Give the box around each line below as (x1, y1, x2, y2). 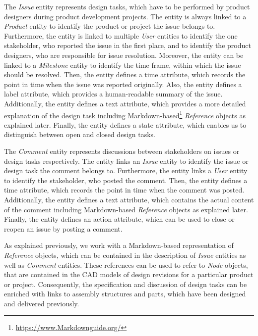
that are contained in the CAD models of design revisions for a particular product (4, 269, 254, 280)
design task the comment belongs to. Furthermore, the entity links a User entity (4, 165, 248, 176)
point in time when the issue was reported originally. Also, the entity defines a (4, 79, 242, 89)
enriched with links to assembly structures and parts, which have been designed (4, 288, 246, 299)
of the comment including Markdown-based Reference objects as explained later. (4, 204, 248, 214)
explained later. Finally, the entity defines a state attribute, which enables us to (4, 119, 247, 130)
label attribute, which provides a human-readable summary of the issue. (4, 89, 223, 99)
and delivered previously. (4, 298, 79, 308)
